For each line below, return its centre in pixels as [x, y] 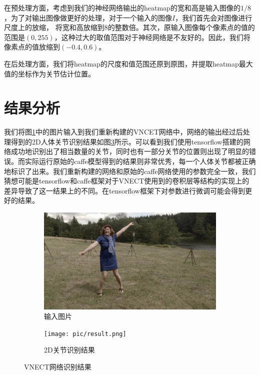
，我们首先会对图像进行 [214, 17]
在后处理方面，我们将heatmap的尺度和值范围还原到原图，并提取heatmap [121, 63]
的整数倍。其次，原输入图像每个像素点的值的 [181, 27]
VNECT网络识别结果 [58, 366]
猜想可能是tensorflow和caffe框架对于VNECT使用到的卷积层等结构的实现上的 [127, 181]
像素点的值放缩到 [32, 47]
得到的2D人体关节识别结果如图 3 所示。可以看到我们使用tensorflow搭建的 [127, 141]
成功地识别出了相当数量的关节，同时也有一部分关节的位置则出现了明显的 [130, 151]
